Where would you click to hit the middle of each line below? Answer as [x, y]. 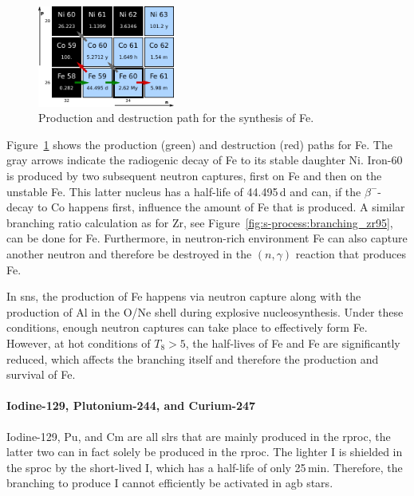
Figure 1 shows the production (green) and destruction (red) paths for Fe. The [199, 144]
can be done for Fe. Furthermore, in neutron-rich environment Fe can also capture [207, 238]
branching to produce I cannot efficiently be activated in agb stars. [170, 483]
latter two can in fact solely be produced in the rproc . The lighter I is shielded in [205, 452]
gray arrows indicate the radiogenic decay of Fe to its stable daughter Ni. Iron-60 [205, 160]
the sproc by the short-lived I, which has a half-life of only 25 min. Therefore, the [205, 467]
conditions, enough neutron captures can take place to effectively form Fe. [187, 327]
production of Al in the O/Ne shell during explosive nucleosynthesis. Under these [205, 311]
